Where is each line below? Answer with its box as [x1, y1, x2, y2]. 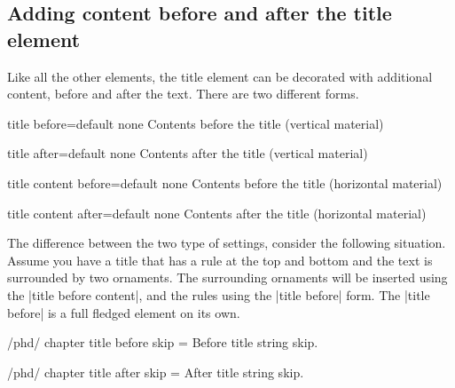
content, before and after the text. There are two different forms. [7, 84, 359, 103]
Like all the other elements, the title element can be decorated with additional [7, 67, 433, 85]
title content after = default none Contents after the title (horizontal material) [7, 203, 427, 222]
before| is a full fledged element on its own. [7, 303, 240, 321]
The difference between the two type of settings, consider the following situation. [7, 234, 446, 252]
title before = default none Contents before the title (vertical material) [7, 114, 384, 132]
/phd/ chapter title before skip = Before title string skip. [7, 333, 318, 352]
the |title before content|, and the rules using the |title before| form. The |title [7, 285, 430, 304]
